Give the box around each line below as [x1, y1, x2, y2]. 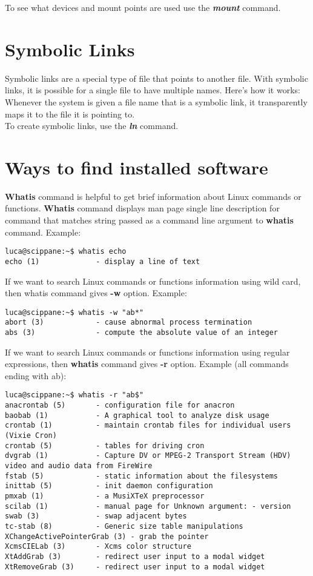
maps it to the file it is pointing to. [5, 107, 135, 120]
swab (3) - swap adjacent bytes [5, 512, 187, 521]
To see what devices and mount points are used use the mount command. [5, 1, 281, 13]
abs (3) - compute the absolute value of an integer [5, 328, 278, 337]
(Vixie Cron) [5, 431, 57, 440]
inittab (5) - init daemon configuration [5, 482, 213, 491]
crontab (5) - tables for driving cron [5, 441, 205, 450]
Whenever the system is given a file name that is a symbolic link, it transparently [5, 95, 308, 108]
